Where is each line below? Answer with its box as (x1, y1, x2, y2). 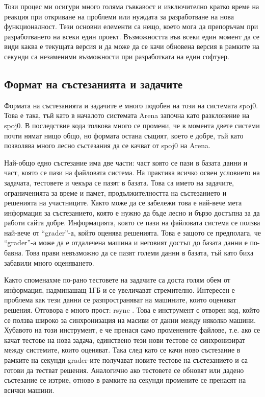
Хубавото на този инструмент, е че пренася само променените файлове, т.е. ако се (4, 324, 260, 335)
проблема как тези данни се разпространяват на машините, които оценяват (4, 294, 236, 305)
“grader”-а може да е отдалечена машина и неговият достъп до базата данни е (4, 237, 248, 248)
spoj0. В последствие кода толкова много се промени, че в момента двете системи (4, 120, 260, 130)
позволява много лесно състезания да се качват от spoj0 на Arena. (4, 140, 210, 151)
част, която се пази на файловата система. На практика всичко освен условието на (4, 167, 260, 178)
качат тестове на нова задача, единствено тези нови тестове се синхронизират (4, 334, 246, 345)
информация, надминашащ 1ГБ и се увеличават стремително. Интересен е (4, 284, 235, 295)
